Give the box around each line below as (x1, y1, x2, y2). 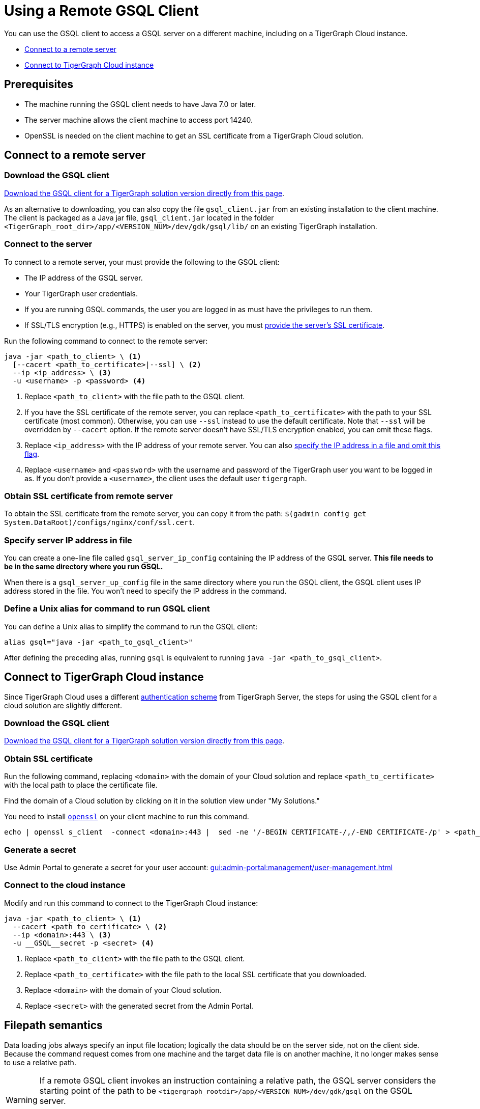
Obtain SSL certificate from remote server (4, 490, 173, 501)
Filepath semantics (4, 1019, 103, 1032)
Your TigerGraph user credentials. (24, 289, 138, 298)
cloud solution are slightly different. (4, 701, 123, 710)
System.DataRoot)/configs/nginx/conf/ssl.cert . (4, 518, 195, 527)
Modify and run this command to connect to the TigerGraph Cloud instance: (4, 898, 258, 907)
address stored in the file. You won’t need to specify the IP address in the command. (4, 587, 287, 596)
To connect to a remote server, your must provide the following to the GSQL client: (4, 257, 280, 266)
